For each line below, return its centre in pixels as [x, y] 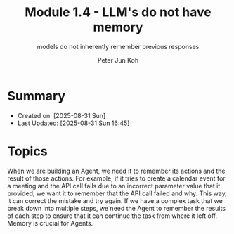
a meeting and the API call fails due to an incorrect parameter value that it [114, 186]
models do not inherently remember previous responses [118, 46]
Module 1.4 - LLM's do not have [118, 12]
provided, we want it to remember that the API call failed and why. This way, [117, 193]
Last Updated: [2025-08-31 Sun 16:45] [73, 123]
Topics [27, 151]
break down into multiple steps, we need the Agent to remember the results [117, 208]
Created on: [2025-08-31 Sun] [61, 115]
